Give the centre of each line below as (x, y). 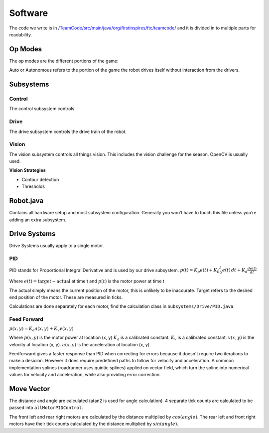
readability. (21, 34)
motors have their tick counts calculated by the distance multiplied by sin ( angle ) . (94, 424)
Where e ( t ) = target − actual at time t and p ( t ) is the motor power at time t (87, 281)
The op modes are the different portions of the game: (64, 61)
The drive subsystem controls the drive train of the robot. (68, 132)
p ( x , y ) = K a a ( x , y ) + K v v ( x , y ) (41, 329)
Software (29, 13)
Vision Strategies (27, 170)
